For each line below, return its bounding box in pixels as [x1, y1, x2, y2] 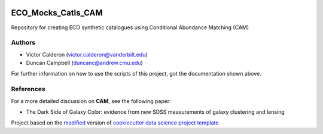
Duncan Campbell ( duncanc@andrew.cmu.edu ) [26, 60, 143, 67]
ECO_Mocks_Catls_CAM [11, 8, 103, 18]
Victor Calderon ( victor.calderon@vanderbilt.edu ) [26, 51, 148, 58]
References [11, 85, 45, 94]
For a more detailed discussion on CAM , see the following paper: [11, 97, 172, 104]
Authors [11, 39, 36, 47]
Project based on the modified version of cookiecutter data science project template [11, 119, 219, 126]
